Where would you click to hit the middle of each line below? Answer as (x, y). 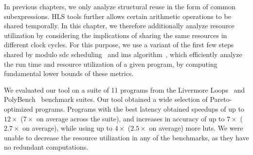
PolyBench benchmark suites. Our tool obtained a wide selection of (106, 99)
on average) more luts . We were (196, 128)
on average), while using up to (67, 128)
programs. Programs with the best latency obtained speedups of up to (140, 108)
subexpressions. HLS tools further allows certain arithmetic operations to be (117, 16)
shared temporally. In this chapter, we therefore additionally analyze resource (119, 26)
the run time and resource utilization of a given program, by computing (111, 64)
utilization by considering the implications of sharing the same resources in (116, 35)
